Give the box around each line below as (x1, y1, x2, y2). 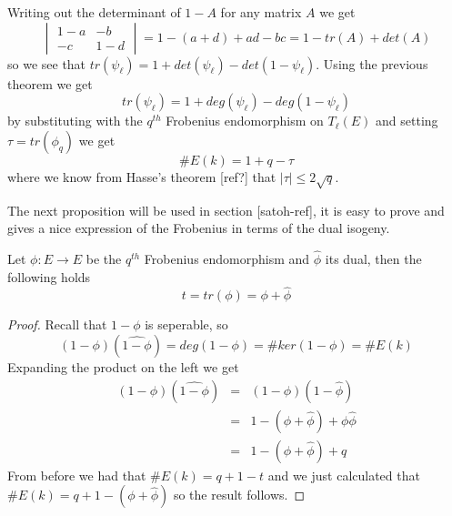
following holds (7, 267, 91, 286)
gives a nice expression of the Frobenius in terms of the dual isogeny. (7, 218, 390, 238)
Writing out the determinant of (7, 3, 181, 21)
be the (85, 248, 122, 268)
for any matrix (220, 3, 302, 21)
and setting (376, 111, 438, 130)
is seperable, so (145, 315, 228, 334)
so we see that (7, 54, 86, 73)
